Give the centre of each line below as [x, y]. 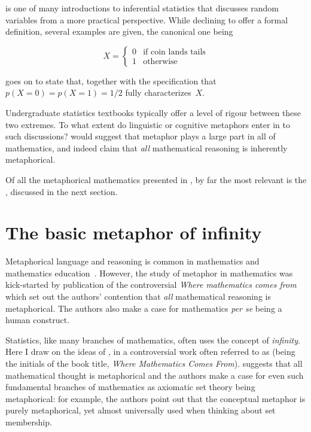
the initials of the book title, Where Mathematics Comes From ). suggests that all [154, 363]
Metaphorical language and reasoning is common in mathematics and [132, 261]
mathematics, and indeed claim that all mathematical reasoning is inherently [147, 147]
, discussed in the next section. [62, 191]
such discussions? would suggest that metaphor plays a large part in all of [141, 136]
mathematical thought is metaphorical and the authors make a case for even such [155, 375]
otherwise [160, 62]
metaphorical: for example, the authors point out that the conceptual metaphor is [155, 398]
